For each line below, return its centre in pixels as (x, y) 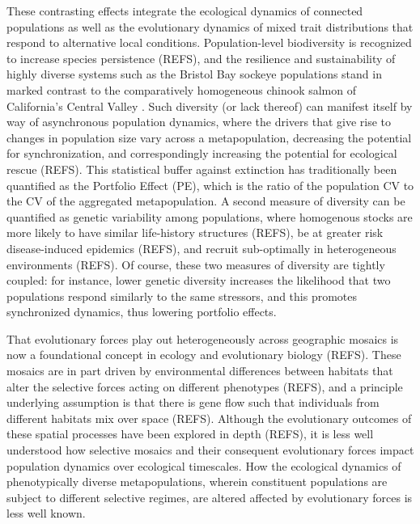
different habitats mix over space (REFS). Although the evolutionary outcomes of (209, 418)
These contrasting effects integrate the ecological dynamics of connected (185, 11)
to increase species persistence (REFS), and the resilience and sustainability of (201, 58)
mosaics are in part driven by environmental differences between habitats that (200, 371)
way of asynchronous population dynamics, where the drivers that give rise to (199, 122)
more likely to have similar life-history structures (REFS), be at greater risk (195, 232)
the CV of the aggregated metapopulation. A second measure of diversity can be (206, 201)
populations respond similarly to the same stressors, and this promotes (182, 296)
